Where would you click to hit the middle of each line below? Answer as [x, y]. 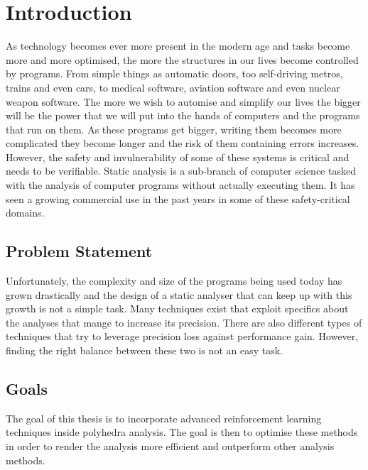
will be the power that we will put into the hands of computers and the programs [183, 115]
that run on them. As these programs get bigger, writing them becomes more [174, 129]
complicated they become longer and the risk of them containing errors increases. [183, 143]
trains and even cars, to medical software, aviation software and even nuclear [173, 87]
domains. [25, 213]
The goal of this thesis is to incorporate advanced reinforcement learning [164, 418]
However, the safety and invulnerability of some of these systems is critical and [178, 157]
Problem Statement [79, 251]
